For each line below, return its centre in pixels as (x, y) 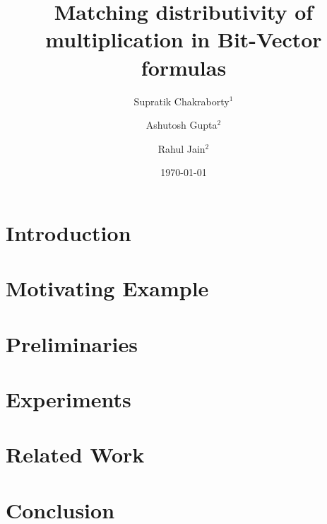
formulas (184, 67)
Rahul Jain (182, 148)
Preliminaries (72, 343)
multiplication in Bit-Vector (184, 39)
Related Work (75, 454)
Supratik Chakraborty (182, 101)
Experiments (69, 399)
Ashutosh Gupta (182, 125)
